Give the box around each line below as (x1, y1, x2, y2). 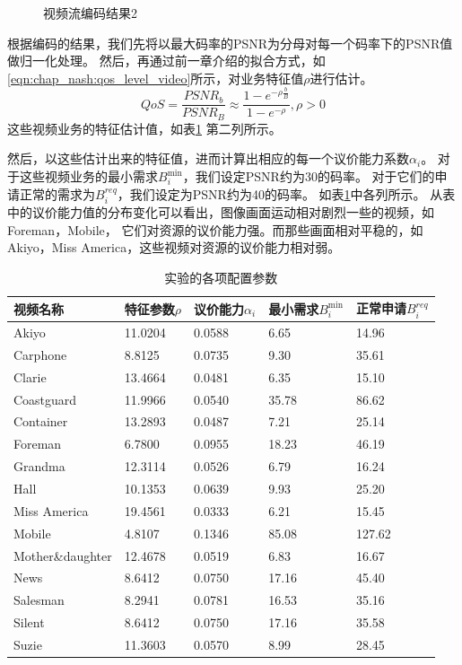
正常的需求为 (19, 184, 95, 203)
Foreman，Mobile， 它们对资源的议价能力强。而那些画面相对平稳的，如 (7, 220, 423, 239)
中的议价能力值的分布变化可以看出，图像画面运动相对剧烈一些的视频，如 (7, 203, 434, 222)
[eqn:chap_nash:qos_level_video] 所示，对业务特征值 (7, 68, 304, 87)
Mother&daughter (13, 546, 112, 564)
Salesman (13, 591, 65, 609)
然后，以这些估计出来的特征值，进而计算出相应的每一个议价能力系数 (7, 149, 409, 168)
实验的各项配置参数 (164, 267, 278, 286)
